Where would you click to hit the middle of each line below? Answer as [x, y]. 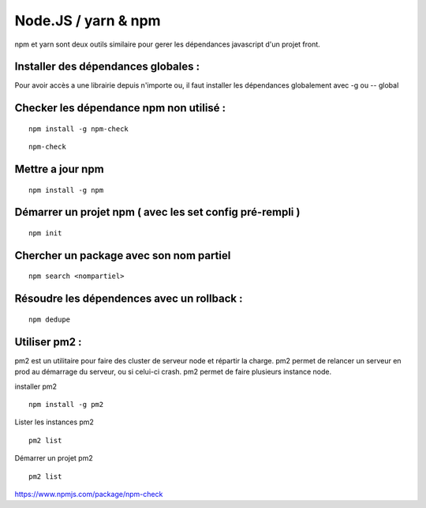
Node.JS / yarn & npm [88, 21]
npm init [45, 233]
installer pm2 [36, 386]
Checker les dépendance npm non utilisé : [120, 108]
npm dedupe [50, 319]
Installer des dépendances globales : [107, 67]
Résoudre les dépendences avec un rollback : [129, 299]
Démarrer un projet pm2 [54, 458]
